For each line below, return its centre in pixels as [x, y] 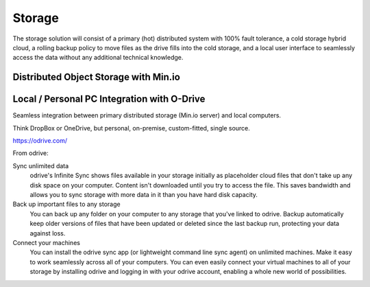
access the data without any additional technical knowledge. [98, 58]
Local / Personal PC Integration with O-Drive [109, 99]
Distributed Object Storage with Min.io [97, 77]
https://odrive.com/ [40, 141]
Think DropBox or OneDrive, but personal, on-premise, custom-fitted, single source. [131, 128]
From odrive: [31, 153]
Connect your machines [46, 242]
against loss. [48, 233]
